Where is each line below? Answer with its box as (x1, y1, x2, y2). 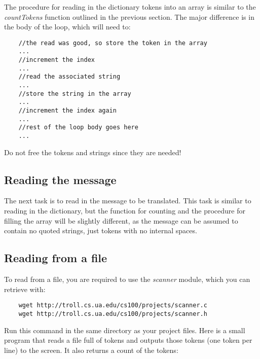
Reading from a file (4, 250, 107, 266)
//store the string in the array (18, 90, 131, 97)
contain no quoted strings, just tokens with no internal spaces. (4, 225, 197, 236)
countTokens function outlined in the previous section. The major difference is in (4, 11, 254, 22)
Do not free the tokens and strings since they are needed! (4, 147, 181, 157)
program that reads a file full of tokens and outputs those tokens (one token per (4, 335, 252, 345)
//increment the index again (18, 107, 117, 115)
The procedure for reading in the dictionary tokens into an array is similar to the (4, 2, 256, 12)
